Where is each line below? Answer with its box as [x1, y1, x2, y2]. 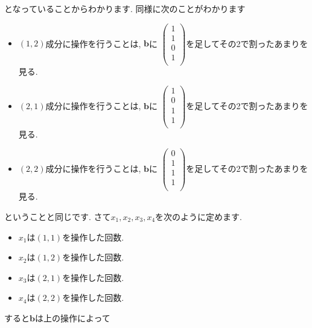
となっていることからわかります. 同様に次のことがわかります [4, 2, 246, 14]
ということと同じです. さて [4, 210, 111, 223]
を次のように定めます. [155, 210, 242, 223]
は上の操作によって [34, 312, 110, 324]
